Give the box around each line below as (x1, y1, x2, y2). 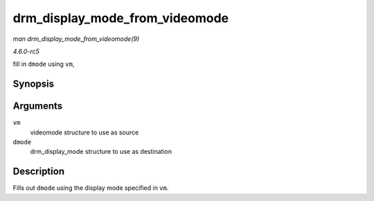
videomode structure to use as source (30, 128, 139, 137)
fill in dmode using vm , (12, 60, 75, 69)
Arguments (12, 101, 63, 112)
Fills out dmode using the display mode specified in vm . (12, 184, 169, 192)
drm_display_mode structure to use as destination (30, 148, 172, 156)
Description (12, 166, 65, 177)
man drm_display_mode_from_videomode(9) (12, 35, 140, 43)
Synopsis (12, 78, 55, 90)
